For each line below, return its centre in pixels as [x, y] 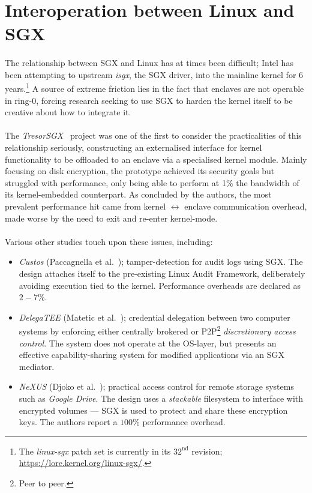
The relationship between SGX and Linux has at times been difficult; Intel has [149, 63]
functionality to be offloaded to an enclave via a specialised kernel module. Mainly [156, 159]
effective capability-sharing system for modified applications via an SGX [152, 355]
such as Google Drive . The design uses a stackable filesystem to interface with [161, 398]
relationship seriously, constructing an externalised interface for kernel [133, 147]
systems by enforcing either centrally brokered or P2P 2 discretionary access [157, 330]
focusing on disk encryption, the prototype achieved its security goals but [140, 171]
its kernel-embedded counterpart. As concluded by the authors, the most [138, 194]
